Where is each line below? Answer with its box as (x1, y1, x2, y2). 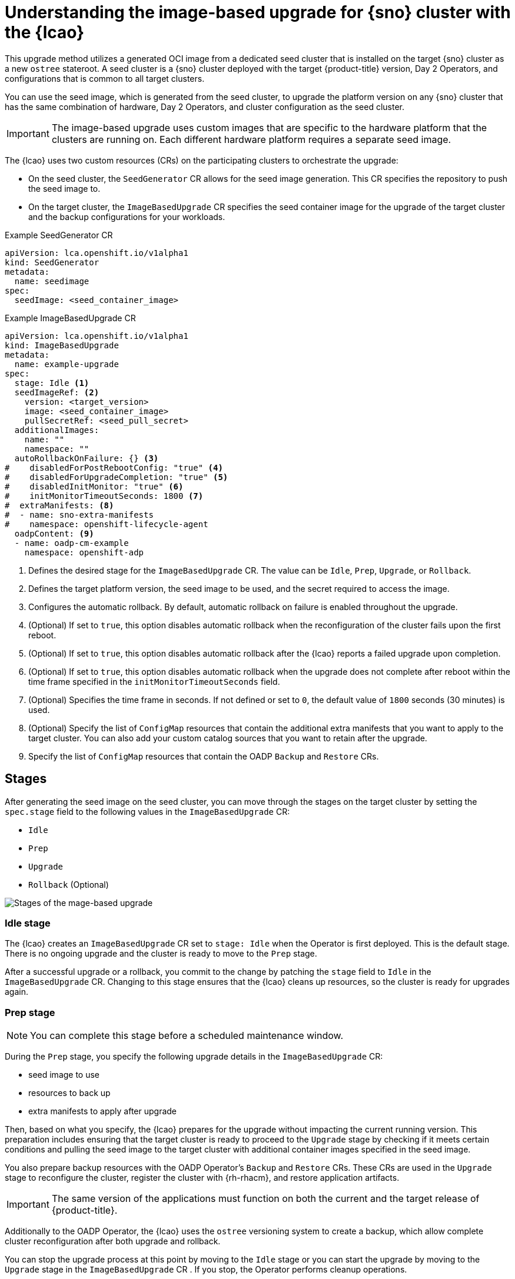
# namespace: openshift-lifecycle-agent (5, 519, 208, 529)
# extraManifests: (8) (5, 500, 114, 510)
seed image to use (28, 1070, 100, 1080)
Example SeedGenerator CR (5, 229, 113, 240)
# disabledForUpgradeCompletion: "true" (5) (5, 472, 228, 482)
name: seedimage (14, 276, 89, 286)
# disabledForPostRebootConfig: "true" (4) (5, 462, 223, 472)
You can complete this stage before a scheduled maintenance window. (30, 1030, 344, 1042)
